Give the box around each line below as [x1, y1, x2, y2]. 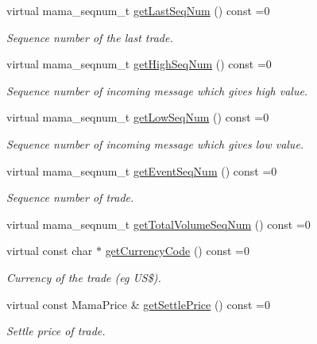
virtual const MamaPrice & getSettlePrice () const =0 [6, 296, 270, 312]
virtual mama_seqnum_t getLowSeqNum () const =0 [6, 109, 269, 126]
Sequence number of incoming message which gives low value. [6, 135, 304, 152]
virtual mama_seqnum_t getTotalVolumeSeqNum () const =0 [6, 215, 311, 232]
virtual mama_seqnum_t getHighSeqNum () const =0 [6, 56, 272, 72]
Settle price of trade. [6, 323, 106, 339]
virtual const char [6, 242, 93, 259]
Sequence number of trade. [6, 189, 134, 206]
